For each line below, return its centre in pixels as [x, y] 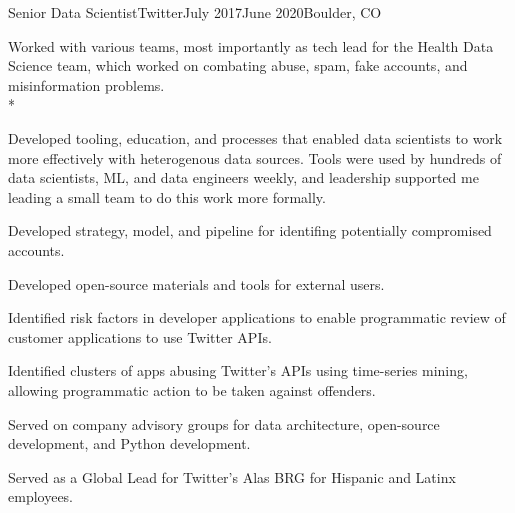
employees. [41, 496]
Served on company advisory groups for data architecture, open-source [224, 423]
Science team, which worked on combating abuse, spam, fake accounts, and [238, 65]
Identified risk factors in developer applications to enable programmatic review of [257, 317]
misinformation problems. [86, 84]
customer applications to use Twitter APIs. [140, 336]
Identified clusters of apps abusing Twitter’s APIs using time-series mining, [238, 370]
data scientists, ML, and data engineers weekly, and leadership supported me [243, 177]
